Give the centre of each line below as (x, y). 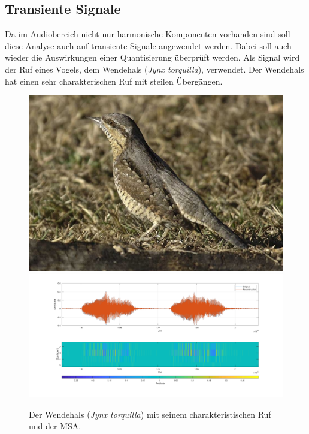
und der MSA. (55, 426)
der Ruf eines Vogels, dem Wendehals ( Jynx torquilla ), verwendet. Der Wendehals (154, 69)
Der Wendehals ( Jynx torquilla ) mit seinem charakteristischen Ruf (150, 414)
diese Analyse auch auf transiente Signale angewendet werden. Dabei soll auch (148, 45)
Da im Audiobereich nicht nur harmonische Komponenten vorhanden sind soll (148, 34)
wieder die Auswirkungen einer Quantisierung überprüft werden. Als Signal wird (152, 57)
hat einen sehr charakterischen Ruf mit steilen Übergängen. (114, 81)
